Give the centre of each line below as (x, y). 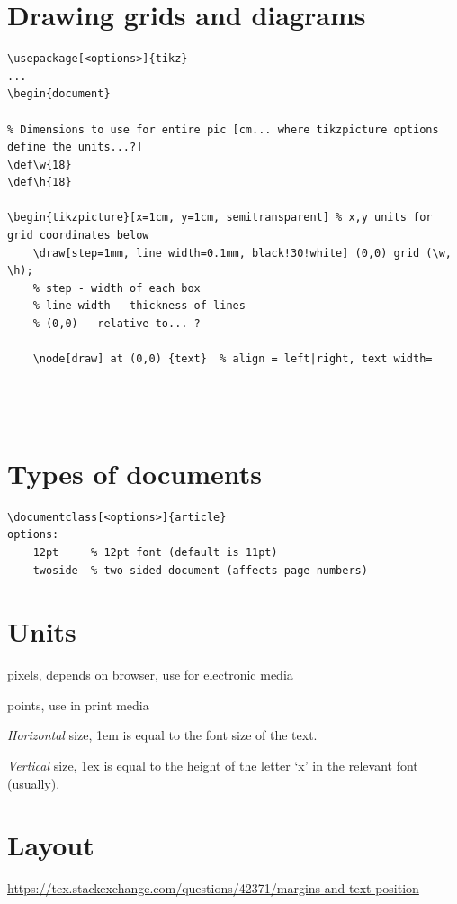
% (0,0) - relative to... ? (116, 324)
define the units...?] (75, 147)
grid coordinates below (78, 236)
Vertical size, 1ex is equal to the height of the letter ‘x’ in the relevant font (213, 765)
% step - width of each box (116, 288)
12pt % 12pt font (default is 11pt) (155, 552)
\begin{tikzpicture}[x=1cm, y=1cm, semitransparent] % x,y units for (220, 218)
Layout (51, 845)
